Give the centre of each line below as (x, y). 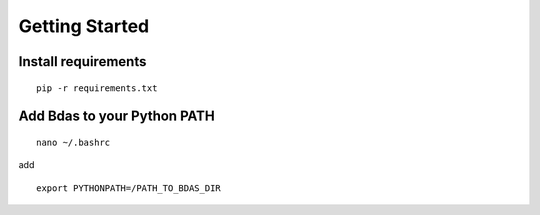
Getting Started (84, 26)
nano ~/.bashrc (73, 142)
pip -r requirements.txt (97, 88)
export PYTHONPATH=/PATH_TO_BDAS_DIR (129, 188)
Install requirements (82, 61)
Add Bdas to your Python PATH (116, 116)
